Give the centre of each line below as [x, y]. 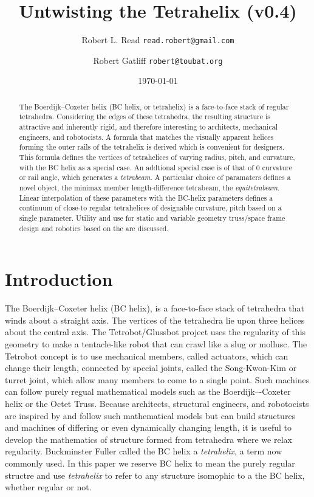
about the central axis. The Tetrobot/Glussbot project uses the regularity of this [155, 332]
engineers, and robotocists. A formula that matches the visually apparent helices [146, 137]
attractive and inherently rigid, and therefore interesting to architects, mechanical [148, 127]
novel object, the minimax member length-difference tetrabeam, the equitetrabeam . [149, 188]
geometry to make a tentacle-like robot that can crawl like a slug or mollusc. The [156, 344]
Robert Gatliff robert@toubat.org [158, 60]
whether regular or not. [48, 487]
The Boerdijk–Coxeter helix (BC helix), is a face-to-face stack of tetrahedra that [155, 308]
